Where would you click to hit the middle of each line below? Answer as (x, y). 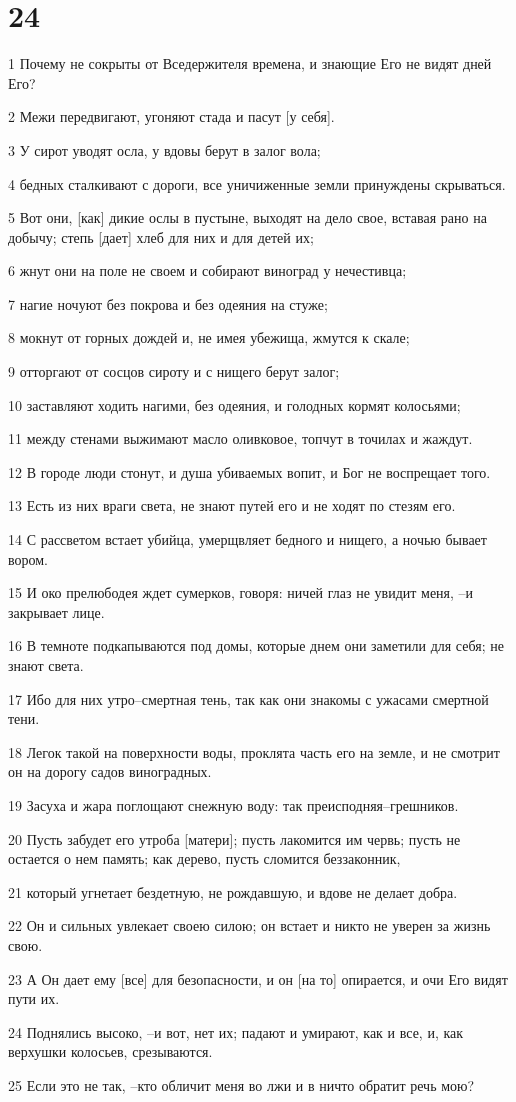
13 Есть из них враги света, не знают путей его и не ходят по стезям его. (232, 505)
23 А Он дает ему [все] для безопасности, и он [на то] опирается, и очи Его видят (258, 978)
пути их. (34, 998)
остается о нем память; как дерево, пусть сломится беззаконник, (204, 858)
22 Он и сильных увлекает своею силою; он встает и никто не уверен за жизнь (249, 925)
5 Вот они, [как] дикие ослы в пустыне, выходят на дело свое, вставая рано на (247, 217)
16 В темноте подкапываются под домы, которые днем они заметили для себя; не (256, 645)
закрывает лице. (56, 611)
